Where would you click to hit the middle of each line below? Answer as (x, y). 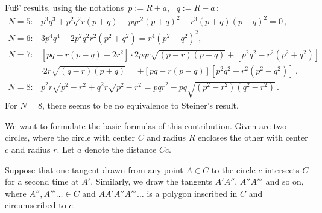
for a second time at (42, 181)
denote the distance (121, 149)
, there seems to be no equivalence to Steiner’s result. (140, 105)
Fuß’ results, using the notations (65, 7)
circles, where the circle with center (70, 137)
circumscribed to (36, 205)
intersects (282, 169)
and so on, (285, 181)
